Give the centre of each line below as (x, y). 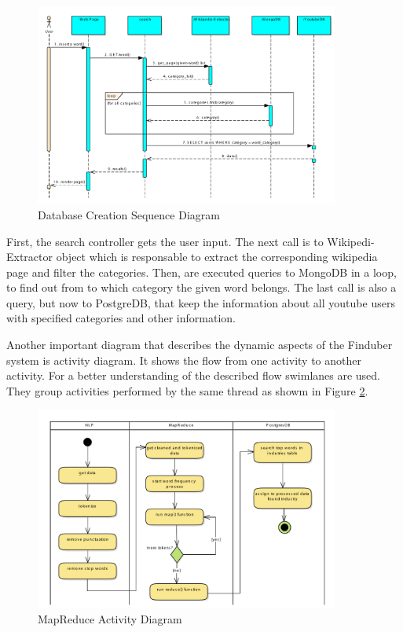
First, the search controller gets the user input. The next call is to (165, 241)
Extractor (30, 257)
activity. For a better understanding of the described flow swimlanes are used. (194, 375)
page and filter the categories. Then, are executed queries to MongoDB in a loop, (201, 272)
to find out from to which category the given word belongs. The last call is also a (201, 287)
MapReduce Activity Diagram (110, 619)
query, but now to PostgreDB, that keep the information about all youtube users (201, 302)
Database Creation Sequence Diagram (129, 214)
